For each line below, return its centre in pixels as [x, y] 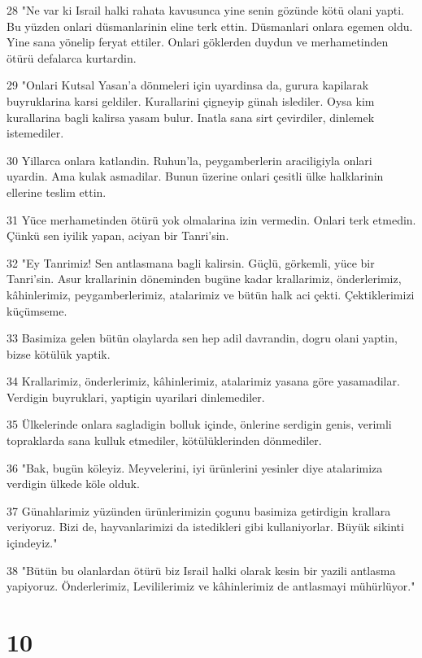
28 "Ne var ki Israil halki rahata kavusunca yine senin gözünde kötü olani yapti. [206, 10]
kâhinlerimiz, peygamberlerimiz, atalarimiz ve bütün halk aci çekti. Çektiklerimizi [211, 294]
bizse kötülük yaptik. [59, 353]
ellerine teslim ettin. [57, 192]
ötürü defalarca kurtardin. [72, 57]
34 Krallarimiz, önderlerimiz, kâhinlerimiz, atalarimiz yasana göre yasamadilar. [203, 381]
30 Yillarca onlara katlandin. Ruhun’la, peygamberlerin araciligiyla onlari [189, 160]
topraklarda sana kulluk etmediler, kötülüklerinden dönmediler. [164, 440]
